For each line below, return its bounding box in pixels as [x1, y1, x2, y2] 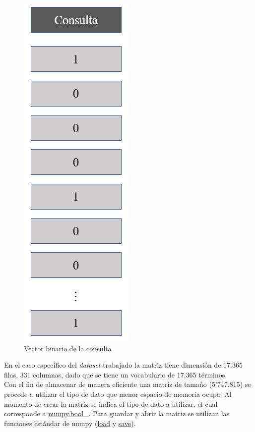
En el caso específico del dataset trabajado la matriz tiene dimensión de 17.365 [4, 360, 243, 370]
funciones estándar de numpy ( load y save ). [4, 418, 136, 428]
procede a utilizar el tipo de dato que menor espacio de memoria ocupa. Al [4, 388, 232, 399]
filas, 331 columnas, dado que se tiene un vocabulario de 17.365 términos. [4, 369, 227, 379]
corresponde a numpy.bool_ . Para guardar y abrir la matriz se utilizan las [4, 408, 230, 419]
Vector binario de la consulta [24, 343, 112, 353]
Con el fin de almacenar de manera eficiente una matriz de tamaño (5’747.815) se [4, 379, 251, 389]
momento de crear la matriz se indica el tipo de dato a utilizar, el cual [4, 398, 218, 409]
